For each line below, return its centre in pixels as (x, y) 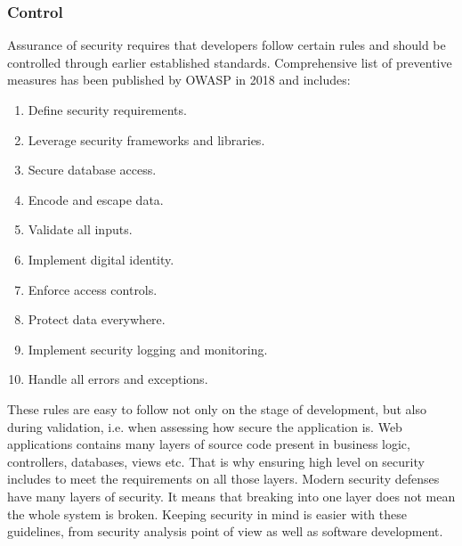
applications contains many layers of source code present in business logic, (209, 444)
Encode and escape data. (96, 199)
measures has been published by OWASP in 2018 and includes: (179, 80)
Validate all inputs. (80, 229)
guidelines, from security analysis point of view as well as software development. (225, 531)
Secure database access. (92, 170)
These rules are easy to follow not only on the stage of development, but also (217, 408)
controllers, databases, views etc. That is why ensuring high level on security (216, 461)
